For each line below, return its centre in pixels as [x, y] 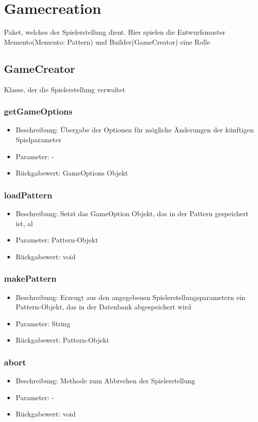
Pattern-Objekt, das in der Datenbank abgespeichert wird [103, 307]
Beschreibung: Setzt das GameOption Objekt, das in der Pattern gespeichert [132, 213]
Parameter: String [43, 323]
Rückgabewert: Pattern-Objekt [63, 340]
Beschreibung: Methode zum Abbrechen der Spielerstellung [105, 381]
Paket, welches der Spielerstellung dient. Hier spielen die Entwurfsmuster [115, 32]
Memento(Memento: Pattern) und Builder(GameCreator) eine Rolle [107, 41]
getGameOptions [38, 111]
